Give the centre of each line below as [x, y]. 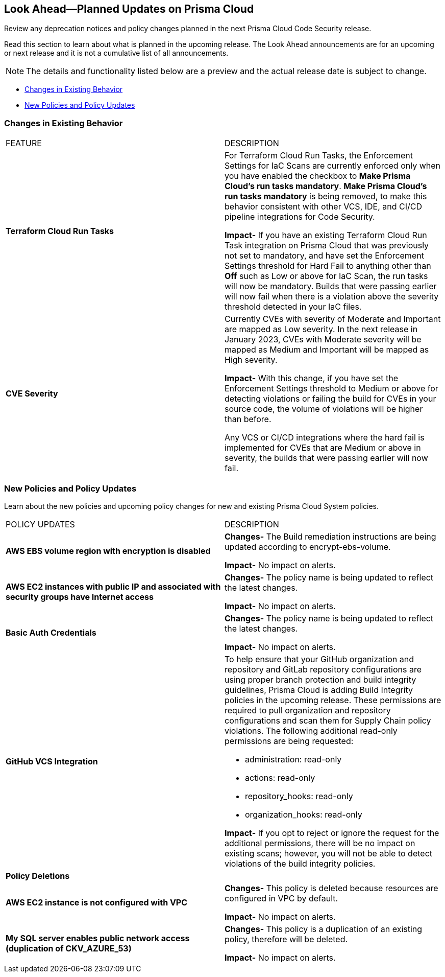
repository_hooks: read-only [299, 796]
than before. [248, 419]
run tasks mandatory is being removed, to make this [326, 196]
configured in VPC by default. [281, 898]
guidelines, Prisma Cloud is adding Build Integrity [319, 690]
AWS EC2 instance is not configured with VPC [97, 902]
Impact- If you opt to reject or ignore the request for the [332, 833]
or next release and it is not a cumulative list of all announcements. [116, 53]
